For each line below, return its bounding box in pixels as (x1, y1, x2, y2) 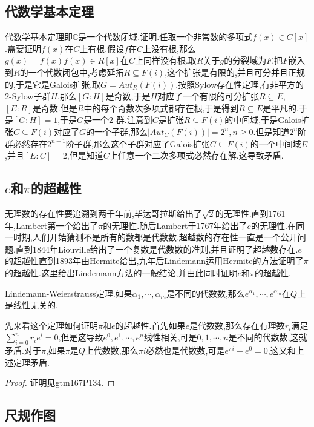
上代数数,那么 (85, 344, 139, 357)
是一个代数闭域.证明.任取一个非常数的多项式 (78, 30, 253, 43)
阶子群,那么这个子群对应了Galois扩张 (65, 137, 210, 150)
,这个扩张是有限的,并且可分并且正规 (165, 65, 305, 78)
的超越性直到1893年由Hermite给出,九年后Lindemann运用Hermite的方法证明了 (5, 254, 304, 267)
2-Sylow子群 (5, 90, 51, 102)
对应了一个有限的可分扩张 (157, 90, 260, 102)
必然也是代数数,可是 (146, 344, 225, 357)
